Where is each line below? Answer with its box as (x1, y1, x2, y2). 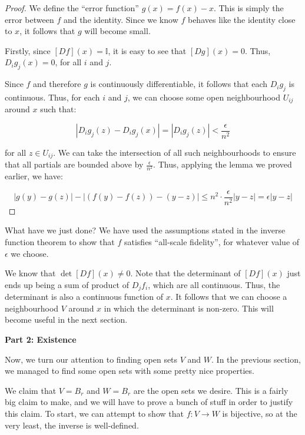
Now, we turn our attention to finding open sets (5, 353, 178, 365)
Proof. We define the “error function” (5, 2, 139, 14)
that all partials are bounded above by (5, 158, 144, 170)
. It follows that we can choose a (170, 290, 287, 303)
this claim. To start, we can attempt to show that (5, 407, 184, 420)
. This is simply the (213, 2, 284, 14)
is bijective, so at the (222, 407, 297, 420)
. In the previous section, (211, 353, 301, 365)
